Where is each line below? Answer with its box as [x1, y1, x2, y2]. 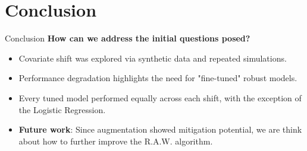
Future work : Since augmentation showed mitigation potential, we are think [18, 123, 302, 136]
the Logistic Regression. [18, 103, 106, 115]
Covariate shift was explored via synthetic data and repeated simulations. [18, 52, 287, 64]
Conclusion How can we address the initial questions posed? [5, 32, 250, 44]
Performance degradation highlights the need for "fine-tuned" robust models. [18, 72, 297, 84]
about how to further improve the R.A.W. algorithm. [18, 134, 213, 147]
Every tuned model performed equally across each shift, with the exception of [18, 91, 302, 104]
